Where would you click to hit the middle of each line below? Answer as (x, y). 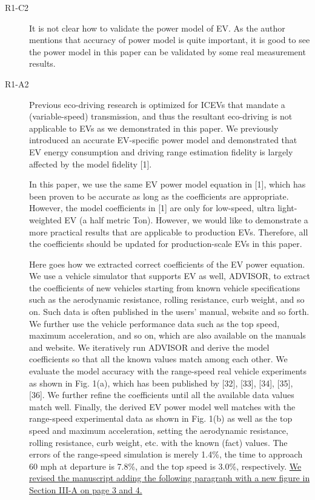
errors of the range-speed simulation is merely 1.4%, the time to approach (166, 454)
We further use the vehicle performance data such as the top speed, (154, 323)
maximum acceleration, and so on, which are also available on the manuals (167, 335)
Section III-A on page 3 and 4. (86, 489)
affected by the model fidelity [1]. (91, 164)
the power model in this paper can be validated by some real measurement (167, 51)
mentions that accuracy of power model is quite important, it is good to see (170, 40)
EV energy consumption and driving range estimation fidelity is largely (161, 151)
